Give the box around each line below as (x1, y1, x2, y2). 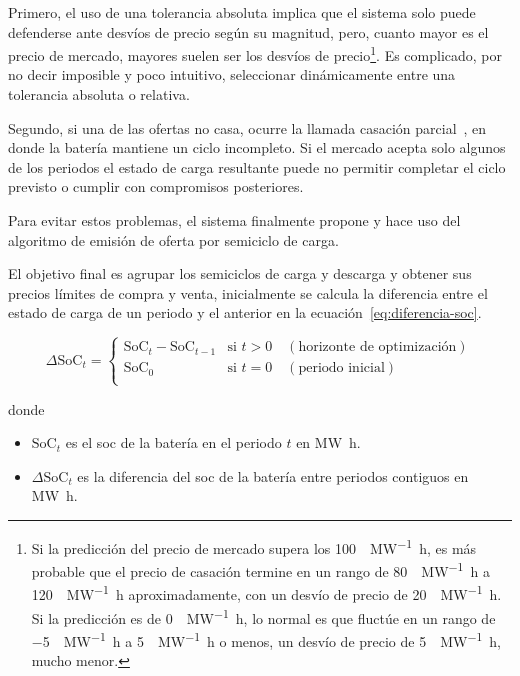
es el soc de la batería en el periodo (65, 432, 282, 453)
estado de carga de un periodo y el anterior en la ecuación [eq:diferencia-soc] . (8, 302, 482, 323)
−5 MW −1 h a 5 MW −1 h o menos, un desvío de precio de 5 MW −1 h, (31, 627, 502, 651)
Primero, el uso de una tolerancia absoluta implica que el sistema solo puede (8, 2, 476, 22)
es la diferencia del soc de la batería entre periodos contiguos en (77, 465, 469, 486)
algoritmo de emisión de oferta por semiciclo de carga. (8, 229, 339, 250)
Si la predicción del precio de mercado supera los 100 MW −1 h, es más (31, 534, 477, 558)
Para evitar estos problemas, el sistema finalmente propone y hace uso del (8, 210, 461, 230)
